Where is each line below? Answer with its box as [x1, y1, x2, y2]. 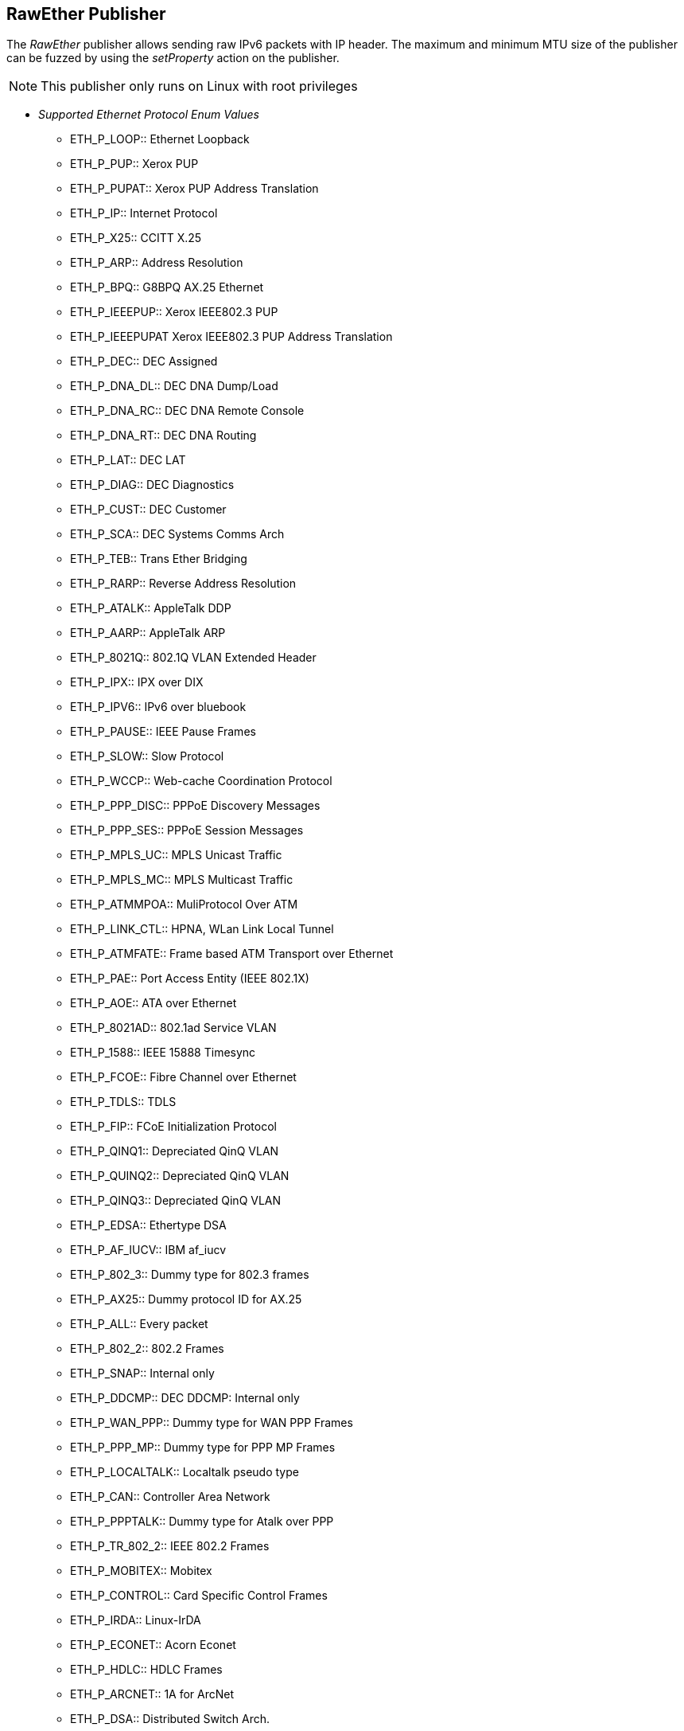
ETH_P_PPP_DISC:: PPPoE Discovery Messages [70, 799, 321, 813]
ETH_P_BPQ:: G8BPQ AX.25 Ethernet [70, 280, 264, 295]
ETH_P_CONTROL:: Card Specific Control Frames [70, 1588, 328, 1603]
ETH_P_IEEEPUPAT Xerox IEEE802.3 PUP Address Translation [70, 330, 393, 344]
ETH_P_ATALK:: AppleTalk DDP [70, 601, 231, 615]
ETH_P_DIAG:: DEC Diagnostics [70, 478, 235, 492]
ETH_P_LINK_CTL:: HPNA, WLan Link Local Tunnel [70, 922, 334, 936]
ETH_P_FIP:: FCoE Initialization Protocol [70, 1119, 277, 1134]
